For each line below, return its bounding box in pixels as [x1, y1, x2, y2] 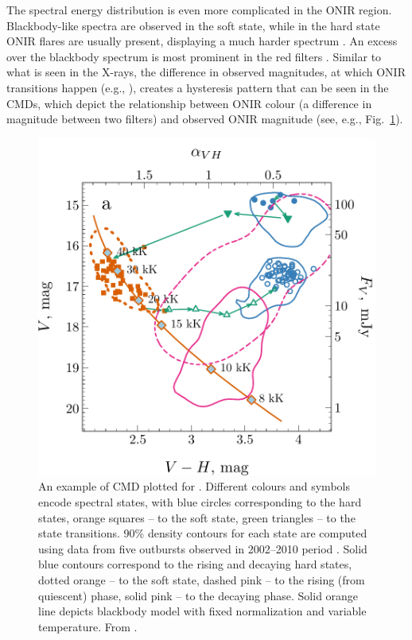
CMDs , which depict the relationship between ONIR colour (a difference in [6, 95, 372, 111]
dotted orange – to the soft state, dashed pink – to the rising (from [38, 571, 365, 588]
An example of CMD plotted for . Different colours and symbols [38, 478, 350, 495]
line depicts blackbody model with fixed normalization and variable [38, 603, 367, 619]
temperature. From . [38, 618, 138, 634]
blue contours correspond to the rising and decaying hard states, [38, 556, 352, 572]
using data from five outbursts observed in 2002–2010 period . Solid [38, 540, 367, 557]
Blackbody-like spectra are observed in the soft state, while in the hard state [6, 17, 380, 33]
